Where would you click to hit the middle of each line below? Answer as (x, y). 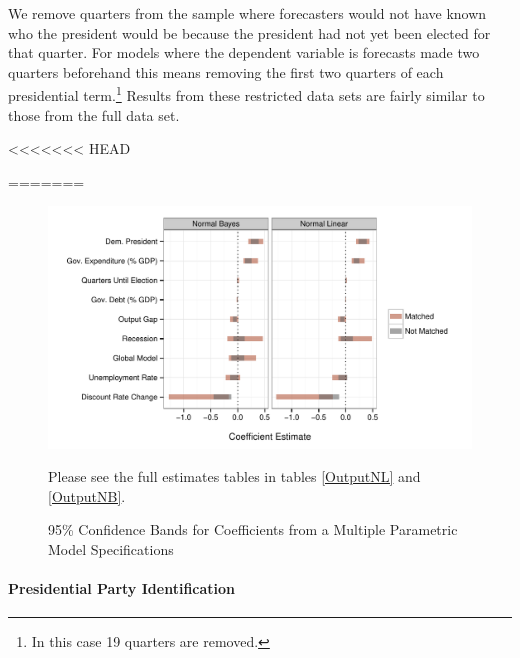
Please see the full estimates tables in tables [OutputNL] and (234, 476)
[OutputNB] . (87, 495)
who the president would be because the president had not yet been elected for (249, 32)
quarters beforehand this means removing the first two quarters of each (226, 71)
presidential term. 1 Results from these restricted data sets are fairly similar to (246, 94)
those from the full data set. (94, 114)
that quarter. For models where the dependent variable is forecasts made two (244, 52)
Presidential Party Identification (122, 588)
